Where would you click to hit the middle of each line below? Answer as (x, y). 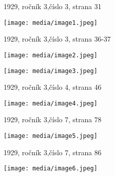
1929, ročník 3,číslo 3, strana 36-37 (57, 39)
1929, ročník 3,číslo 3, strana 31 (52, 6)
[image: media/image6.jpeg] (51, 169)
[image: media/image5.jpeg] (51, 136)
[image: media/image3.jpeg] (51, 71)
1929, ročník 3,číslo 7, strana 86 (52, 152)
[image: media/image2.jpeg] (51, 55)
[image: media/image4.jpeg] (51, 103)
